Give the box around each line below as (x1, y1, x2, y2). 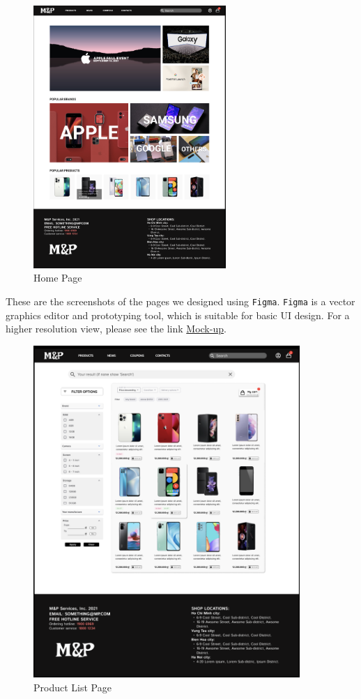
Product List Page (33, 679, 112, 694)
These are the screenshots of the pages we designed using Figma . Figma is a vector (6, 293, 355, 308)
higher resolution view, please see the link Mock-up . (6, 321, 226, 336)
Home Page (33, 270, 82, 285)
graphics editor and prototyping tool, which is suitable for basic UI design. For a (6, 307, 350, 322)
